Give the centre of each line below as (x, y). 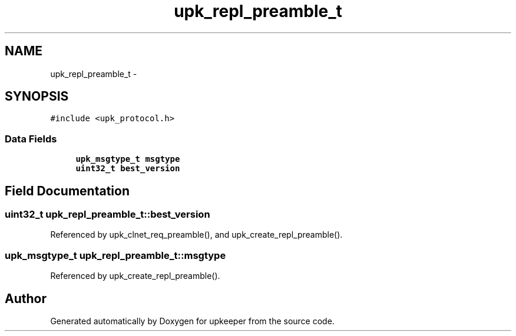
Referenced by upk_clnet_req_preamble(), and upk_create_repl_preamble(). (196, 235)
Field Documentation (67, 191)
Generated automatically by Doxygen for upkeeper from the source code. (192, 321)
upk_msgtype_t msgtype (128, 159)
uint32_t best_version (128, 169)
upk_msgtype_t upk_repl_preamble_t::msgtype (115, 255)
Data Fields (31, 139)
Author (26, 298)
